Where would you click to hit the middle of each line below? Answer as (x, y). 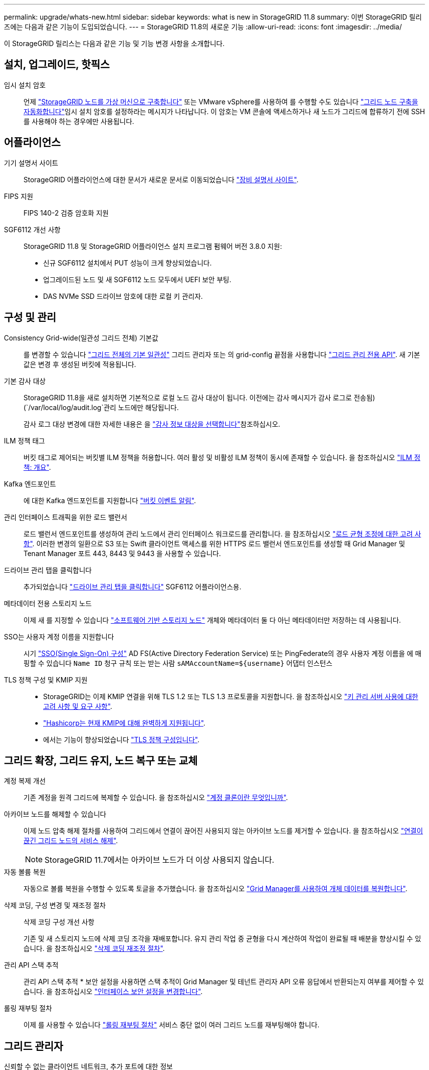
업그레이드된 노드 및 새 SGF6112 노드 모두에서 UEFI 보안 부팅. (137, 279)
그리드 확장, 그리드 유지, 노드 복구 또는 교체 (101, 760)
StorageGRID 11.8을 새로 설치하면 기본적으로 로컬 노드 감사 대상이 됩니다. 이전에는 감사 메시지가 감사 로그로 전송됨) (199, 397)
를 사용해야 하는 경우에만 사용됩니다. (79, 121)
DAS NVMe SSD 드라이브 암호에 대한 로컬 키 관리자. (123, 296)
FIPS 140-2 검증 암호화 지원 (66, 213)
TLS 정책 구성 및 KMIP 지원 (46, 680)
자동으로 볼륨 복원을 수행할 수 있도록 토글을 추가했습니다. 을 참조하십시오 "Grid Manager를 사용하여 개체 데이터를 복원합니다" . (215, 889)
